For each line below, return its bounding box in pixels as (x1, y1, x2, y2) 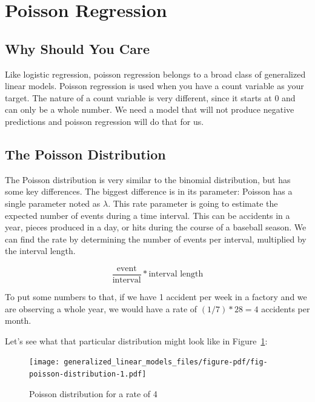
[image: (29, 358, 60, 367)
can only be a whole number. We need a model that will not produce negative (5, 103, 294, 116)
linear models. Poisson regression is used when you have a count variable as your (5, 79, 304, 92)
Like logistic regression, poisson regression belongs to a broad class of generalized (5, 67, 306, 80)
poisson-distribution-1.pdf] (29, 370, 147, 378)
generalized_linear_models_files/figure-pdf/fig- (64, 358, 268, 367)
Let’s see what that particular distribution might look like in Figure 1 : (5, 334, 268, 347)
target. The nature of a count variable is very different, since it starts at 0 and (5, 91, 296, 104)
